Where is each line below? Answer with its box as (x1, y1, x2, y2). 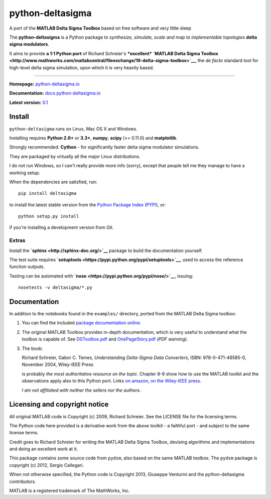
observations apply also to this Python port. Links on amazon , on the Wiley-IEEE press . (22, 378, 202, 384)
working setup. (9, 170, 40, 176)
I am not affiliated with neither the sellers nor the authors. (22, 387, 141, 393)
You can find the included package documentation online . (22, 320, 142, 326)
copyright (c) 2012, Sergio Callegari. (9, 462, 84, 468)
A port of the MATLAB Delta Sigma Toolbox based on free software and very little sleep (9, 25, 192, 31)
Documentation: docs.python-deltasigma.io (9, 90, 101, 96)
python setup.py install (18, 213, 79, 219)
